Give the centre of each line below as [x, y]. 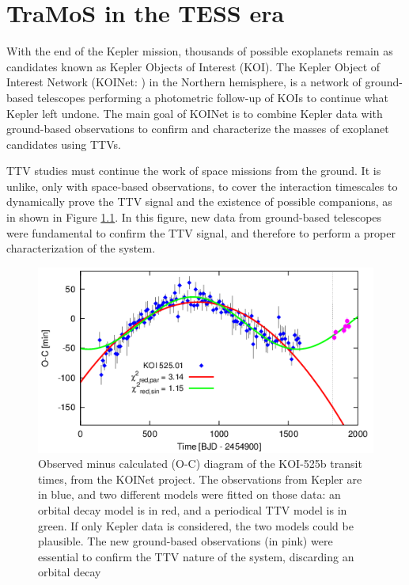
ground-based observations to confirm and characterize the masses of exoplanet [198, 129]
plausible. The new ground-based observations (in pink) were [186, 541]
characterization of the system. [81, 248]
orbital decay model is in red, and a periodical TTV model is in [193, 510]
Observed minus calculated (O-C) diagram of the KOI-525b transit [200, 463]
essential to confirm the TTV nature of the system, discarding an [196, 556]
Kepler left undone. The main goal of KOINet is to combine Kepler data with [195, 113]
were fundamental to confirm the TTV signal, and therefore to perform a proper [201, 232]
